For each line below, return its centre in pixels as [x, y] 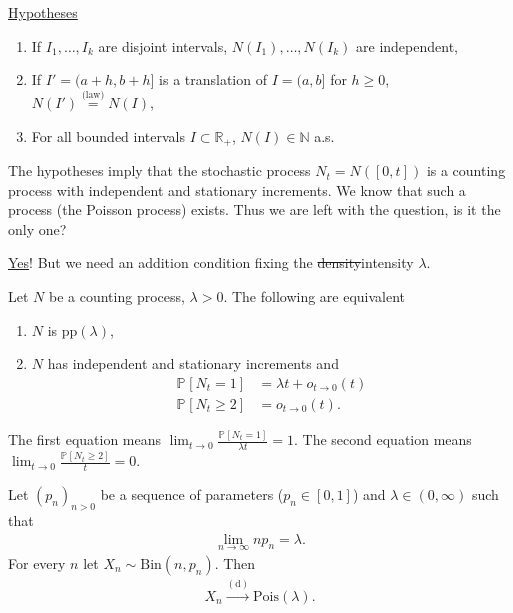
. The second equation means [382, 439]
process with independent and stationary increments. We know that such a [237, 189]
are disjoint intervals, [163, 45]
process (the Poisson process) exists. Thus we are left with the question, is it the [254, 209]
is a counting [466, 170]
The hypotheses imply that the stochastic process [159, 170]
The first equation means [85, 439]
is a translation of [213, 79]
